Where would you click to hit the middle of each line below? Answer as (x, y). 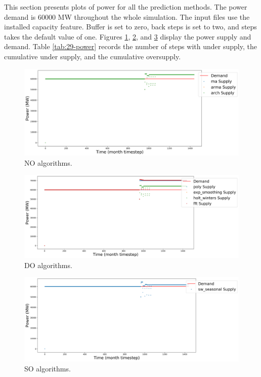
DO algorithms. (48, 265)
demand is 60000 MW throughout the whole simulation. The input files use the (127, 16)
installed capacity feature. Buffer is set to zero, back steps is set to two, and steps (130, 27)
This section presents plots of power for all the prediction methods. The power (126, 7)
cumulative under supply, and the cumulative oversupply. (93, 56)
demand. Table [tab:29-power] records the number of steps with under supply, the (130, 46)
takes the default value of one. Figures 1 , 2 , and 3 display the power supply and (128, 36)
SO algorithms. (48, 368)
